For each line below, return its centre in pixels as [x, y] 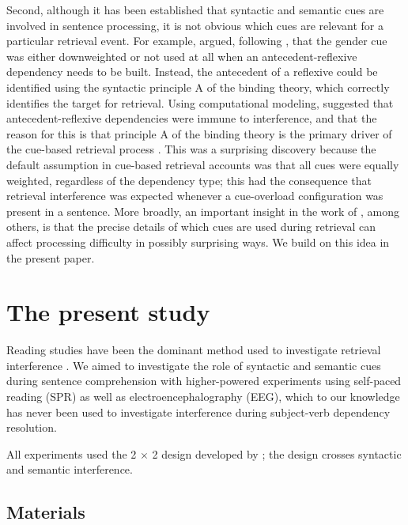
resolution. [32, 427]
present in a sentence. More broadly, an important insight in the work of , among [203, 211]
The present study [108, 312]
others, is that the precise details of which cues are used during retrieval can [191, 227]
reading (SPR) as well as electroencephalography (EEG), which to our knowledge [203, 396]
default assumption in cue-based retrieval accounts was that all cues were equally [203, 164]
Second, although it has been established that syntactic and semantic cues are [195, 9]
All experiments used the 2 [72, 453]
